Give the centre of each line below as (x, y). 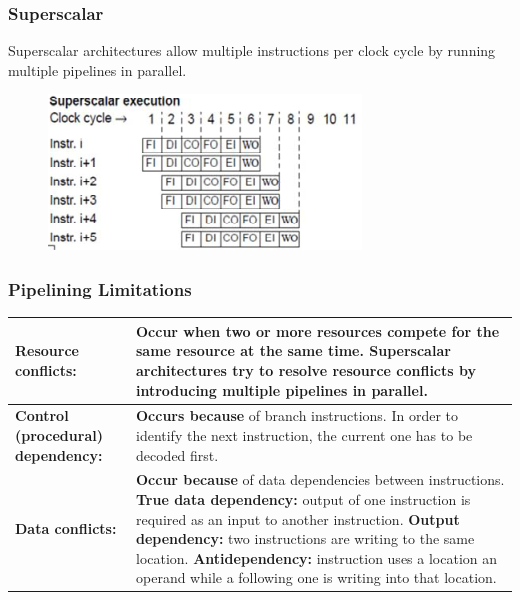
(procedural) (59, 434)
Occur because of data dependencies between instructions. (320, 479)
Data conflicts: (66, 528)
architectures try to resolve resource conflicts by (306, 369)
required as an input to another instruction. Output (298, 518)
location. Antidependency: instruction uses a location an (317, 557)
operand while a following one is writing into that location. (316, 577)
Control (42, 415)
